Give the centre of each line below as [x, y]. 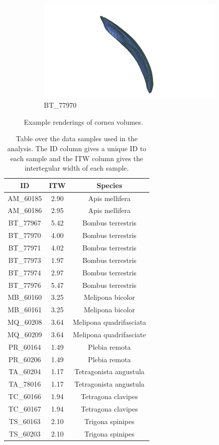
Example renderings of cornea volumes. [84, 121]
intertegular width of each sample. [77, 168]
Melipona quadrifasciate [109, 334]
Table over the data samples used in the [77, 138]
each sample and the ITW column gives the [77, 158]
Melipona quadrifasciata [109, 322]
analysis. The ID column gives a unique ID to [77, 148]
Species [109, 185]
